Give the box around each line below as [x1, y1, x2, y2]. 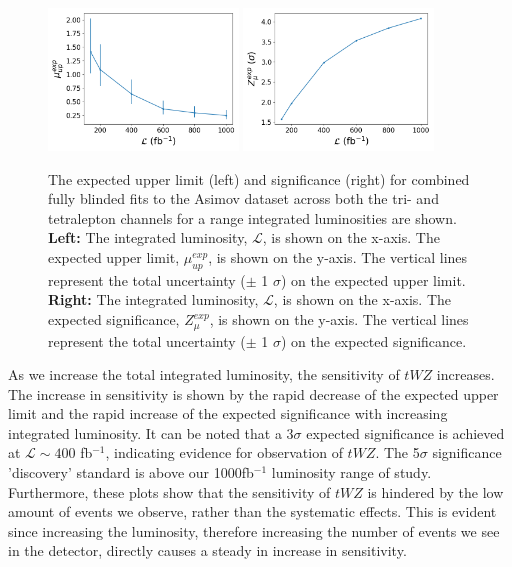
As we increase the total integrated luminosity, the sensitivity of [8, 364, 400, 385]
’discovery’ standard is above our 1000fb [8, 462, 254, 483]
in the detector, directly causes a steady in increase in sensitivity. [8, 540, 407, 561]
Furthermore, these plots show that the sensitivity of [8, 481, 331, 502]
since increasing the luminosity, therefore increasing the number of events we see [8, 520, 500, 541]
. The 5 [375, 442, 420, 463]
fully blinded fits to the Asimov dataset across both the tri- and [48, 188, 439, 209]
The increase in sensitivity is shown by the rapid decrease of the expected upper [8, 383, 499, 404]
